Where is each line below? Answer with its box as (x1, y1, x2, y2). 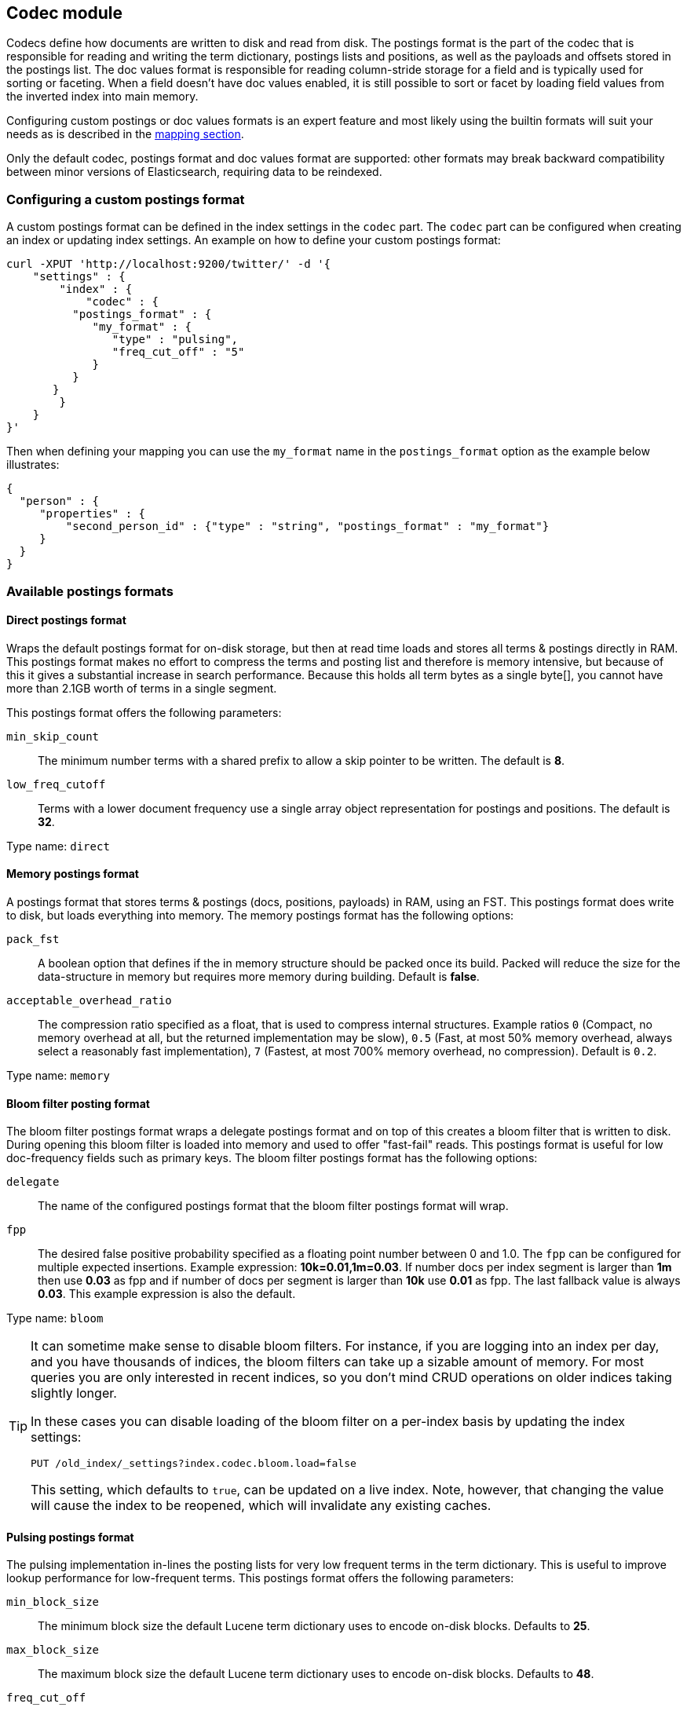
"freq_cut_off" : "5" (111, 345, 245, 359)
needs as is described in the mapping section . (6, 127, 244, 141)
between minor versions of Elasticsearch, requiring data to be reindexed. (6, 165, 382, 179)
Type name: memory (6, 1068, 110, 1082)
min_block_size (6, 1596, 100, 1609)
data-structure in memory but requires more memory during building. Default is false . (38, 969, 480, 983)
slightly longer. (31, 1385, 117, 1402)
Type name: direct (6, 839, 110, 853)
